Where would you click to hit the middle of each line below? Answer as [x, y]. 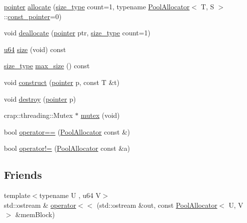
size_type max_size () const [47, 66]
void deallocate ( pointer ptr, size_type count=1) [77, 33]
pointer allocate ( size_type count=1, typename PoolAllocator [97, 6]
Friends [23, 175]
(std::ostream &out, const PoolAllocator [157, 205]
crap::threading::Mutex [39, 115]
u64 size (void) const [35, 49]
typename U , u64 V [70, 195]
